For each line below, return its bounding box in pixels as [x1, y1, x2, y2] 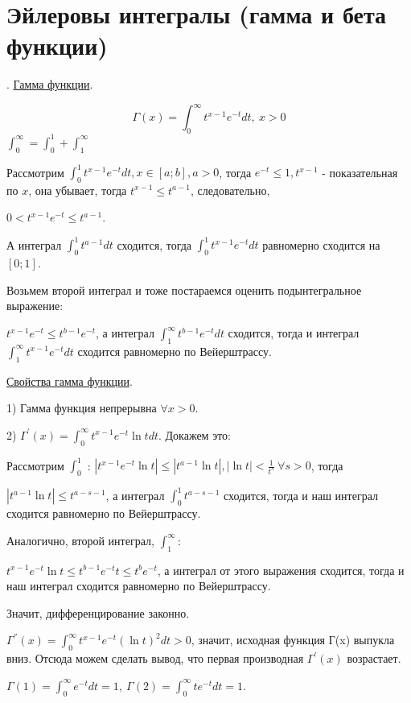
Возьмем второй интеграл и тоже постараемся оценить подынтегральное [6, 281, 362, 298]
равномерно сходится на [262, 236, 380, 253]
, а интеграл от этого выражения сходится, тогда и [157, 561, 405, 578]
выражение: [6, 297, 64, 314]
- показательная [322, 163, 398, 180]
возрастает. [347, 650, 401, 667]
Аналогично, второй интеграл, [6, 531, 154, 548]
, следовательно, [191, 181, 270, 198]
